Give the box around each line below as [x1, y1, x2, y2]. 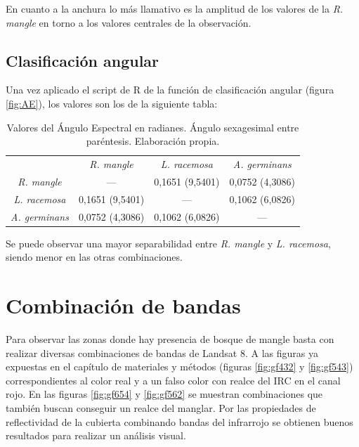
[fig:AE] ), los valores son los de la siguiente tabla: [6, 96, 218, 110]
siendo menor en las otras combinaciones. [6, 250, 183, 264]
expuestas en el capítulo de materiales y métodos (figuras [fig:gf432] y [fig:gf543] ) [6, 359, 353, 374]
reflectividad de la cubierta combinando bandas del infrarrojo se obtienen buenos [6, 414, 353, 429]
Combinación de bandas [6, 291, 241, 320]
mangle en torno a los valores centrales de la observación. [6, 15, 252, 30]
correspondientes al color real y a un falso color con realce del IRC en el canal [6, 372, 341, 387]
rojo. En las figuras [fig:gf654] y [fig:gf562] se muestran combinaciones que [6, 387, 323, 401]
